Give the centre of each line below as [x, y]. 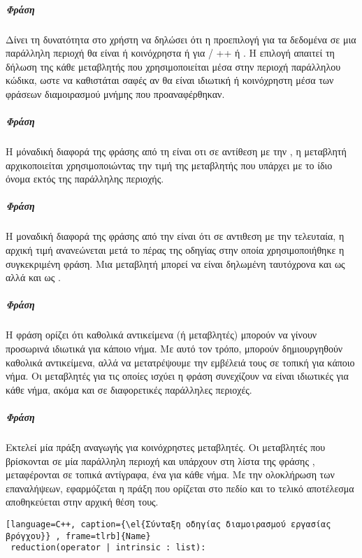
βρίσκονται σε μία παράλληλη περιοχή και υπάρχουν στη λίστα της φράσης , [160, 460]
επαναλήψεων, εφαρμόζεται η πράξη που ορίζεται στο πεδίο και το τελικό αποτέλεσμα [180, 488]
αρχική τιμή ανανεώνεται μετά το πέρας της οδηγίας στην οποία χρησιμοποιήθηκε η [175, 250]
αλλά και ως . [33, 277]
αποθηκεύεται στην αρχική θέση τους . [82, 502]
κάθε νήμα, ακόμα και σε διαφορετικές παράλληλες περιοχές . [129, 389]
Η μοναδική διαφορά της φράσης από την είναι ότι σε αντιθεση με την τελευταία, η [175, 236]
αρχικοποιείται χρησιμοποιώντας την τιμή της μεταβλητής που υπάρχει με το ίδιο [169, 165]
